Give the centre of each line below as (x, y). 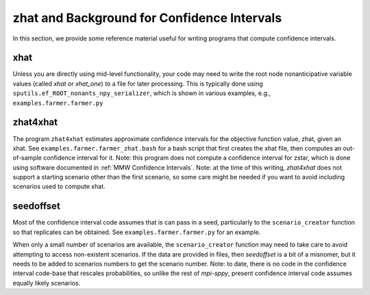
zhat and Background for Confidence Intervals (147, 18)
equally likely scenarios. (47, 283)
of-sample (27, 158)
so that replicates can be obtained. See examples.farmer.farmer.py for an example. (137, 232)
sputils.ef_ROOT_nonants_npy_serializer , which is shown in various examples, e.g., (141, 93)
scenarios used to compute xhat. (59, 187)
